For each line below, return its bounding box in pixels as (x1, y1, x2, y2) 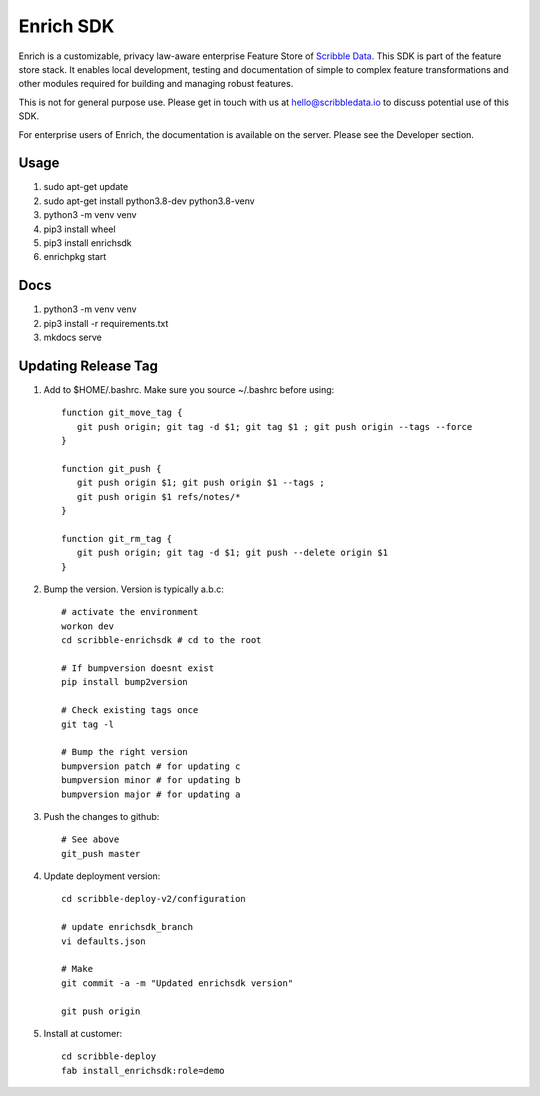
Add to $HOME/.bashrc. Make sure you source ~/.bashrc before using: (43, 383, 335, 395)
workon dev (61, 620, 115, 632)
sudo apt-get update (43, 181, 129, 193)
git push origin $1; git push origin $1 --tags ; (76, 477, 325, 489)
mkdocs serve (43, 331, 102, 344)
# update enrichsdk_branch (61, 921, 194, 933)
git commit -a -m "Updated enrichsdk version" (61, 977, 294, 989)
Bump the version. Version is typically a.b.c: (43, 583, 224, 595)
